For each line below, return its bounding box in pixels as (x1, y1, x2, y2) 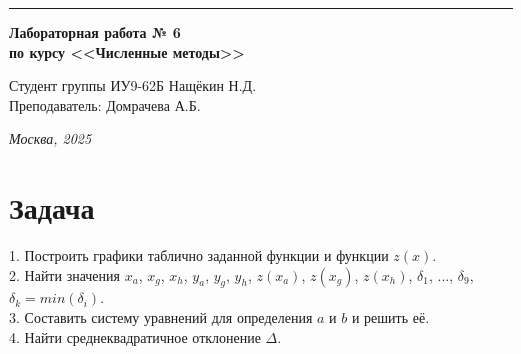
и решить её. (351, 307, 430, 328)
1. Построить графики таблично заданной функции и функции (9, 245, 389, 266)
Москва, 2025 (9, 128, 92, 149)
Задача (9, 187, 95, 228)
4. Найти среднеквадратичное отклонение (9, 326, 261, 347)
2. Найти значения (9, 264, 120, 285)
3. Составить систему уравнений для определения (9, 307, 313, 328)
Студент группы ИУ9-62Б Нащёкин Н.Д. (9, 75, 257, 96)
